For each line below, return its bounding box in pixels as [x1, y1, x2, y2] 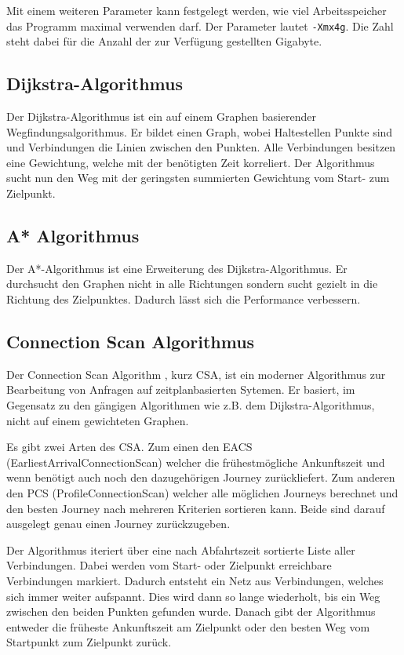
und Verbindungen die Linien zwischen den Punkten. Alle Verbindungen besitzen [6, 139, 396, 155]
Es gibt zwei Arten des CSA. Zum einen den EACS [6, 438, 253, 455]
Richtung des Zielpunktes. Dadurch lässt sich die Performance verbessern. [6, 291, 361, 307]
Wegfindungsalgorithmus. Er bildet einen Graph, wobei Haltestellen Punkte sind [6, 123, 393, 140]
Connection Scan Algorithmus [6, 329, 255, 353]
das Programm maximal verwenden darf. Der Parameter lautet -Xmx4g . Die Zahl [6, 17, 394, 34]
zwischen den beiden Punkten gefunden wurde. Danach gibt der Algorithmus [6, 603, 376, 620]
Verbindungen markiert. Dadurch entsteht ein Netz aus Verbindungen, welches [6, 572, 384, 588]
